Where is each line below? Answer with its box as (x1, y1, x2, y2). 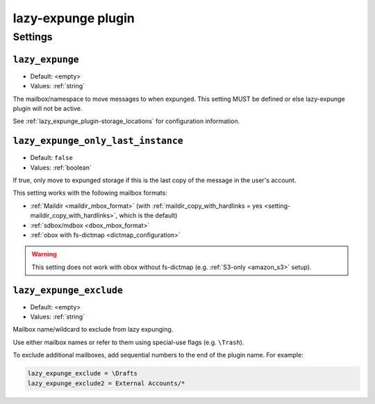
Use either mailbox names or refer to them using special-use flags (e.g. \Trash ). (12, 338, 244, 346)
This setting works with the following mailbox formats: (12, 188, 168, 197)
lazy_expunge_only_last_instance (12, 136, 183, 147)
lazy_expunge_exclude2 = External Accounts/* (27, 379, 185, 387)
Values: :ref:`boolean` (30, 163, 92, 172)
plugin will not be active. (12, 104, 83, 113)
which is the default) (119, 211, 178, 220)
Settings (12, 31, 53, 43)
